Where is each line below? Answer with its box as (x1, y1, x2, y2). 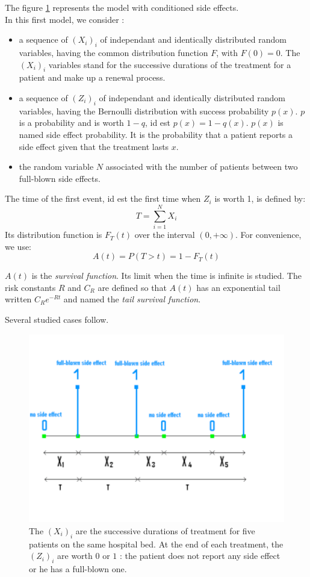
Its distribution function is (5, 228, 102, 241)
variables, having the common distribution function (19, 46, 208, 58)
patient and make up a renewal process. (19, 71, 166, 84)
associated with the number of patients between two (105, 160, 298, 173)
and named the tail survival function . (63, 293, 201, 305)
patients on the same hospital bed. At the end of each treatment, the (29, 537, 284, 550)
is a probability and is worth (19, 116, 124, 129)
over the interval (134, 228, 195, 241)
